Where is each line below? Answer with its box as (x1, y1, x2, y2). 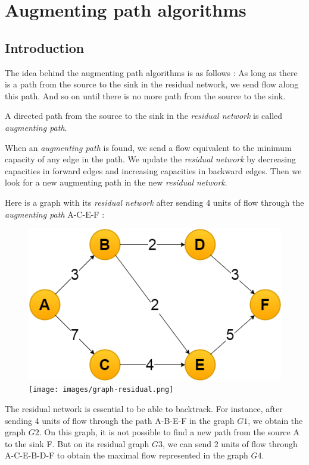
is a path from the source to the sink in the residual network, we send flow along (5, 78, 299, 90)
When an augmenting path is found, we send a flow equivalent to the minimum (5, 141, 292, 153)
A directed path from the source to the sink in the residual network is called (5, 109, 283, 122)
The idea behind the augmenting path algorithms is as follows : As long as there (5, 66, 298, 78)
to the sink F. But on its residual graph (5, 437, 149, 450)
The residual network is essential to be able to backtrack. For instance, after (5, 403, 283, 415)
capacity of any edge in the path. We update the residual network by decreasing (5, 153, 296, 165)
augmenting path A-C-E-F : (5, 208, 105, 220)
